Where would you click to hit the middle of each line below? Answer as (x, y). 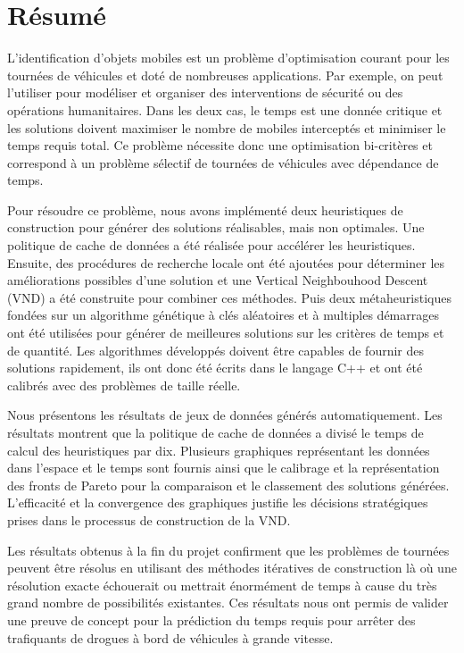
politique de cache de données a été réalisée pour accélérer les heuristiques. (211, 245)
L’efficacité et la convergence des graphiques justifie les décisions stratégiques (218, 502)
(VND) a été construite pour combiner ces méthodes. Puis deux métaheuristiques (229, 297)
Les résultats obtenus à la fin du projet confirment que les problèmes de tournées (228, 550)
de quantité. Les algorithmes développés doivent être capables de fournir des (215, 350)
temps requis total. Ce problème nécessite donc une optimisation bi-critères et (220, 145)
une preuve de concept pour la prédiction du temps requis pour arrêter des (211, 620)
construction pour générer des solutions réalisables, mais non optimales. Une (216, 227)
